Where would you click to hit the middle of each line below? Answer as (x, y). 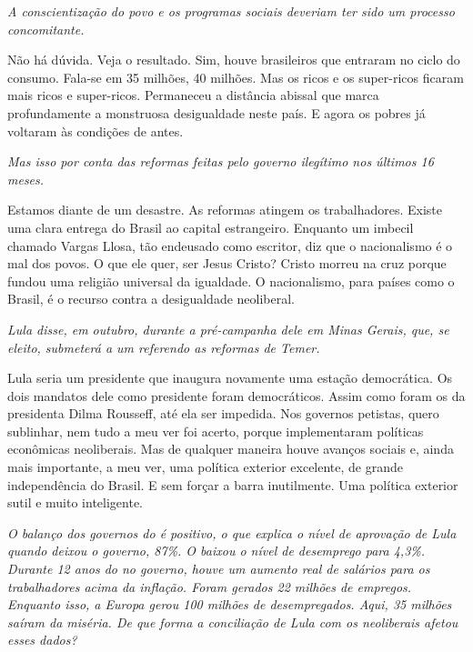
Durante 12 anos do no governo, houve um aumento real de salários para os (219, 569)
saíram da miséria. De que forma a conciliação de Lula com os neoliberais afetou (233, 622)
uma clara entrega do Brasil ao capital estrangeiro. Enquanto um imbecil (211, 227)
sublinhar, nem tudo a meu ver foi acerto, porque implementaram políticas (216, 431)
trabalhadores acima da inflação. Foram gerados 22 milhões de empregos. (210, 586)
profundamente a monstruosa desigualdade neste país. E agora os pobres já (216, 112)
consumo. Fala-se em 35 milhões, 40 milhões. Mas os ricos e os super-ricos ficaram (236, 77)
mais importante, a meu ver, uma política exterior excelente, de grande (206, 467)
